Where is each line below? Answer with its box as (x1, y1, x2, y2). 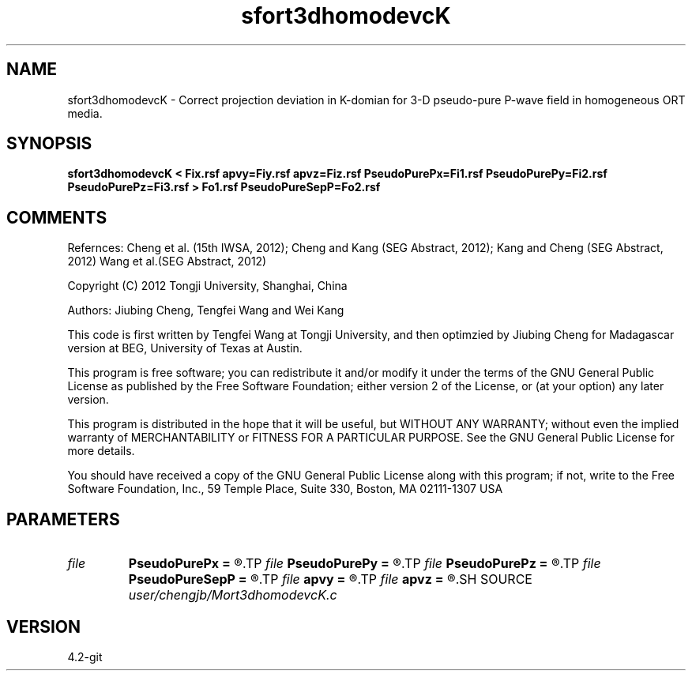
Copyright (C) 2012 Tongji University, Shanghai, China (67, 279, 348, 293)
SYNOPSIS (6, 134, 92, 154)
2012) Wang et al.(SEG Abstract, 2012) (67, 254, 267, 269)
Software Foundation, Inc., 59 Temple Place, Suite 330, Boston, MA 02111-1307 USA (67, 482, 503, 496)
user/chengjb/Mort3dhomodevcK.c (128, 587, 337, 604)
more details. (67, 444, 135, 458)
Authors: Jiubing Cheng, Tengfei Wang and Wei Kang (67, 303, 344, 318)
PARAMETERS (6, 509, 120, 529)
